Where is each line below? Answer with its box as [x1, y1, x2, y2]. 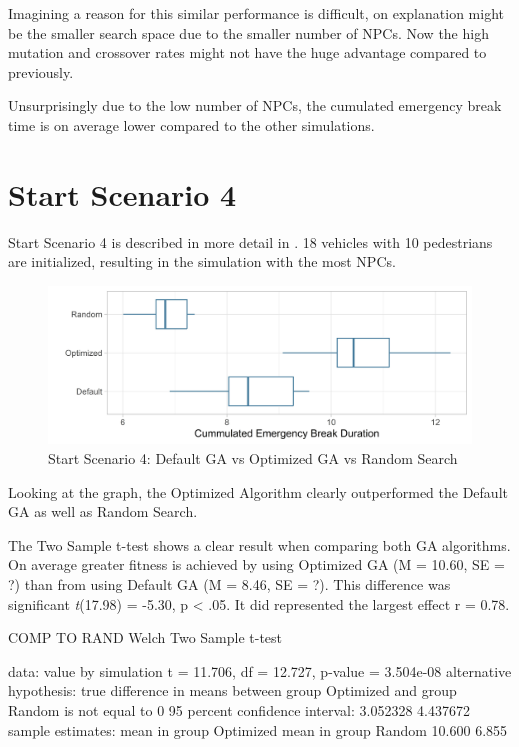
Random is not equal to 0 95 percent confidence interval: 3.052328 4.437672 [8, 699, 470, 720]
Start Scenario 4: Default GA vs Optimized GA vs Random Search [48, 448, 458, 469]
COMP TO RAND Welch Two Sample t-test [8, 627, 283, 648]
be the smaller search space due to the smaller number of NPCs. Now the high [8, 22, 489, 43]
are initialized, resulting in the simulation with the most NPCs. [8, 251, 396, 272]
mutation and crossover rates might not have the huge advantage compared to [8, 42, 487, 63]
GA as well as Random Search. [8, 501, 198, 522]
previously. [8, 61, 74, 82]
